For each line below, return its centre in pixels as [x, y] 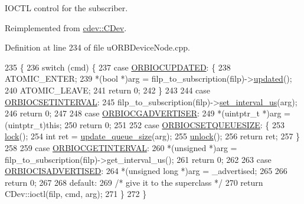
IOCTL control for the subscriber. [66, 8]
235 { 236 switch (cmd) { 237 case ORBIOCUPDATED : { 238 [118, 67]
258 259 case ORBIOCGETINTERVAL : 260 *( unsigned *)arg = [121, 147]
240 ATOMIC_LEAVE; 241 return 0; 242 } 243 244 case [108, 90]
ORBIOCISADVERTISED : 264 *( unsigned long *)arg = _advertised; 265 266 [146, 171]
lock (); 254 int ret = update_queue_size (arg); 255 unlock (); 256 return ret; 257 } [153, 136]
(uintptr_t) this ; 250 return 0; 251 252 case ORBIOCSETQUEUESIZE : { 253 [145, 124]
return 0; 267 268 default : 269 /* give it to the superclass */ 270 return [134, 182]
